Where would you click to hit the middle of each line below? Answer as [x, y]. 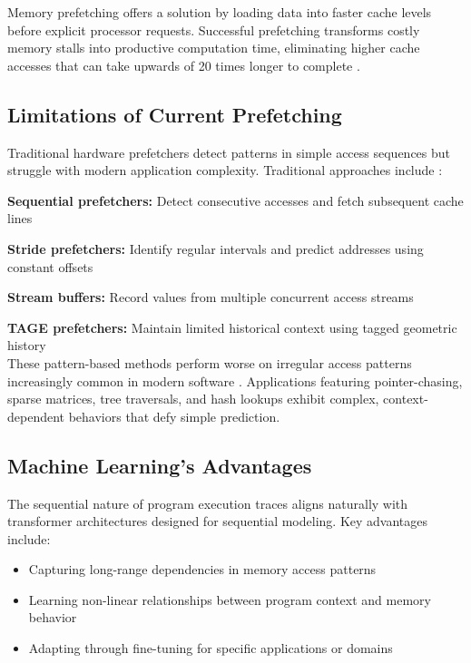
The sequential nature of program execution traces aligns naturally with [208, 503]
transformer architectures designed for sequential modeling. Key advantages [218, 521]
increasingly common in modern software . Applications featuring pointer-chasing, [235, 380]
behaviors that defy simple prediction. [174, 416]
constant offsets [50, 266]
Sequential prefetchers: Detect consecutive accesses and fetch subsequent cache [235, 200]
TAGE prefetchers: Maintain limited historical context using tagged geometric [232, 327]
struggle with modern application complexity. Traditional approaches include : [225, 170]
